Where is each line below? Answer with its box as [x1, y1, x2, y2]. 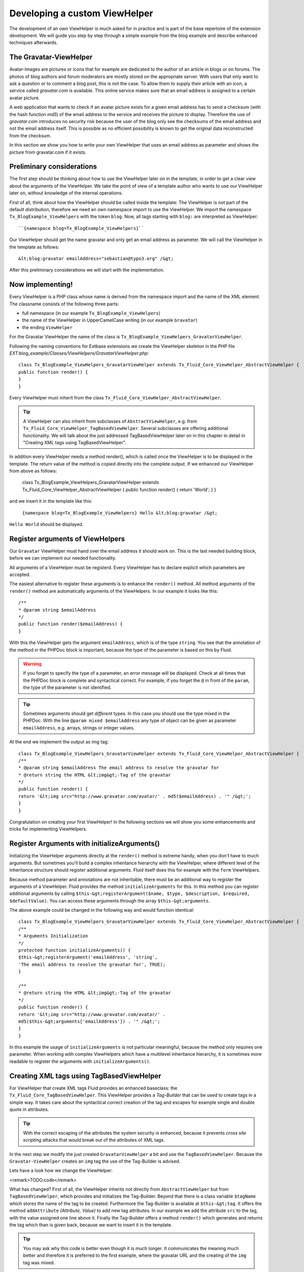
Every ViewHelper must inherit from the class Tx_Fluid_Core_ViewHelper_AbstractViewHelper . [9, 394, 222, 400]
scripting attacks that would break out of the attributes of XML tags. [23, 1137, 165, 1143]
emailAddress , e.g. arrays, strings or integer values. [23, 725, 135, 731]
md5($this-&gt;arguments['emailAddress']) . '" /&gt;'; [18, 1018, 160, 1024]
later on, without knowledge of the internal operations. [9, 190, 123, 196]
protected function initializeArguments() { [18, 947, 131, 953]
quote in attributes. [9, 1106, 49, 1112]
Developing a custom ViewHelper [9, 8, 153, 19]
